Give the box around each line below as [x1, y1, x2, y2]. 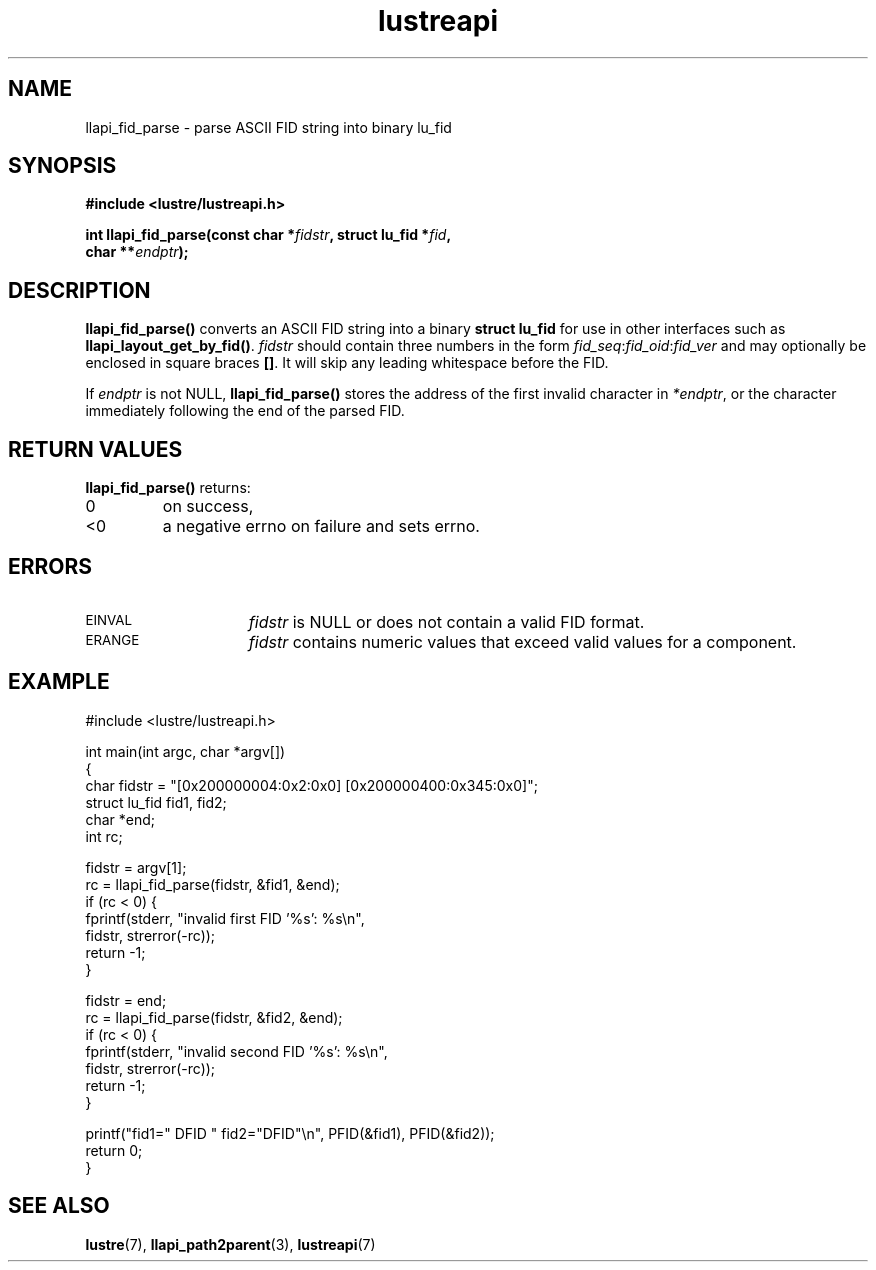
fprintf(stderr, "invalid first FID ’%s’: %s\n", [85, 909, 365, 927]
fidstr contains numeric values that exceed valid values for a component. [248, 631, 797, 652]
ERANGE [85, 631, 140, 648]
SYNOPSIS [8, 153, 117, 179]
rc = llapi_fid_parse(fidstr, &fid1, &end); [85, 875, 340, 893]
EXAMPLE [8, 669, 110, 695]
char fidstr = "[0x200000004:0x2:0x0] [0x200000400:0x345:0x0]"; [85, 776, 538, 794]
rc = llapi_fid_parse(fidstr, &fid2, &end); [85, 1008, 343, 1026]
